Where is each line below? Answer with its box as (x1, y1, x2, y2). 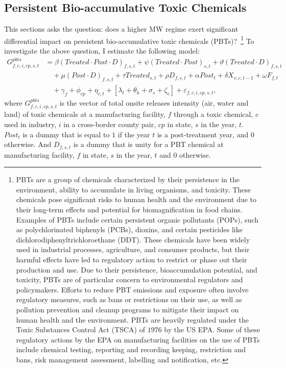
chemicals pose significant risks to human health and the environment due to (16, 194, 257, 205)
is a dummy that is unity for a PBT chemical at (73, 139, 224, 150)
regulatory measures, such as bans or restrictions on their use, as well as (16, 294, 242, 305)
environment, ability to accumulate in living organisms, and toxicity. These (16, 184, 251, 194)
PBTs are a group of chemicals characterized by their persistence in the (16, 174, 240, 185)
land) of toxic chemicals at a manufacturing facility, (4, 109, 165, 119)
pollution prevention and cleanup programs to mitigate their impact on (16, 304, 239, 314)
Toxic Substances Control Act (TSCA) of (16, 324, 145, 335)
